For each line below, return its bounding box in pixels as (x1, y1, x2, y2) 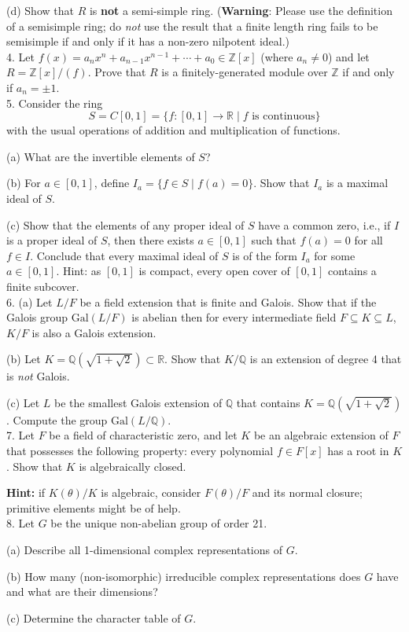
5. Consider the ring (6, 94, 103, 111)
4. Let (6, 48, 35, 64)
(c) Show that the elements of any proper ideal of (6, 216, 245, 233)
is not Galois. (6, 368, 70, 384)
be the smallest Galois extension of (54, 394, 223, 410)
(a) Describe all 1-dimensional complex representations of (6, 542, 282, 558)
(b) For (6, 175, 41, 191)
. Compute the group (6, 411, 108, 428)
